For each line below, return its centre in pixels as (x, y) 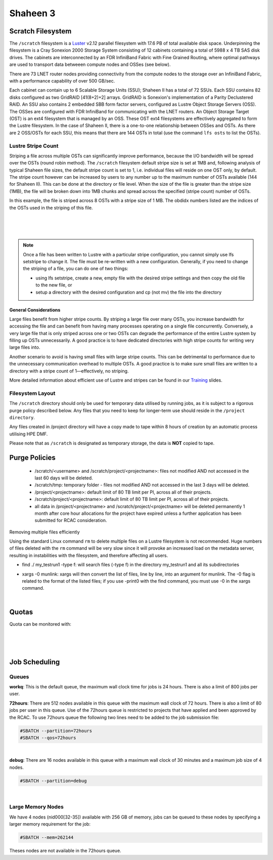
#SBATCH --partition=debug (53, 781)
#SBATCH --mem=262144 (47, 837)
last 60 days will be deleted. (64, 478)
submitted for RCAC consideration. (71, 520)
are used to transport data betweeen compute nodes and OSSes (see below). (90, 65)
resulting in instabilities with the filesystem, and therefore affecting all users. (89, 555)
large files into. (25, 347)
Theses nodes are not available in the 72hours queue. (65, 851)
